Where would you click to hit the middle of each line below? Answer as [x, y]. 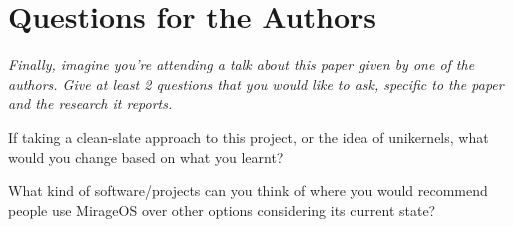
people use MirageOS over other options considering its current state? [222, 209]
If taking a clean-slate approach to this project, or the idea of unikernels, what [248, 136]
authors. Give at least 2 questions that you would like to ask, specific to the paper [256, 83]
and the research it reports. [90, 103]
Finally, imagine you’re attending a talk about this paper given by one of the [241, 64]
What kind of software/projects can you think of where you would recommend [248, 190]
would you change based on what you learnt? [146, 156]
